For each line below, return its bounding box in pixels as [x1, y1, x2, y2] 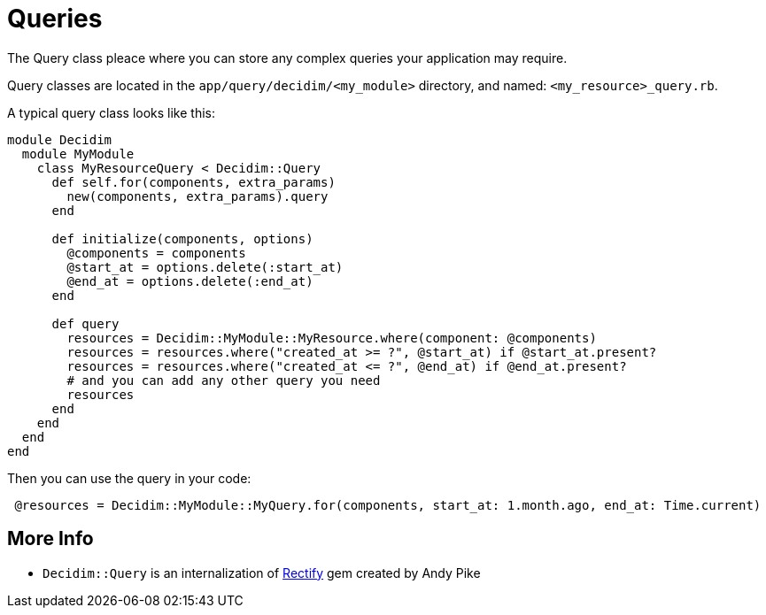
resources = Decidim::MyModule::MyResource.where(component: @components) [66, 330, 597, 345]
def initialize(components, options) [51, 231, 313, 246]
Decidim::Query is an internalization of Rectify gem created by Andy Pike [43, 565, 481, 580]
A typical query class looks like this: [7, 104, 215, 120]
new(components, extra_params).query [66, 188, 329, 204]
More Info [7, 527, 94, 550]
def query [51, 316, 120, 331]
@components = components [66, 245, 246, 260]
